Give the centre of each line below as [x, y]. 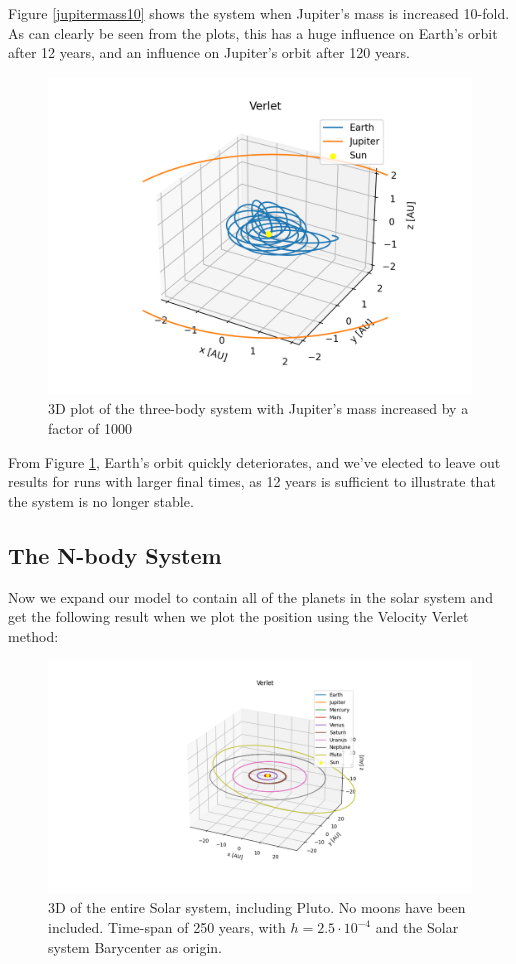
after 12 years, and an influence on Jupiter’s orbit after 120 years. [209, 52]
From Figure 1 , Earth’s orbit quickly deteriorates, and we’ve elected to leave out [254, 461]
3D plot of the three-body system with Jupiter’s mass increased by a [258, 408]
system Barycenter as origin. [135, 946]
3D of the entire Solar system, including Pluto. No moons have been [257, 907]
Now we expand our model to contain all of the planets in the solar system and [250, 596]
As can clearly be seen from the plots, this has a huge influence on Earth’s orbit [253, 32]
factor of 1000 [90, 427]
